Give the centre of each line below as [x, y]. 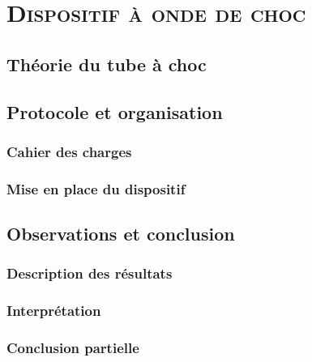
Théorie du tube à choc [107, 64]
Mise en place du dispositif [96, 188]
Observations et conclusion [121, 234]
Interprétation [54, 311]
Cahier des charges [69, 151]
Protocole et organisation [115, 111]
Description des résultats [90, 273]
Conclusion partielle [73, 348]
